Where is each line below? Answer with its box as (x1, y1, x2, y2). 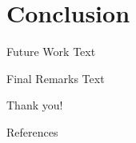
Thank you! (6, 97, 63, 113)
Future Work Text (6, 43, 96, 60)
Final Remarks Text (6, 70, 105, 86)
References (6, 123, 58, 140)
